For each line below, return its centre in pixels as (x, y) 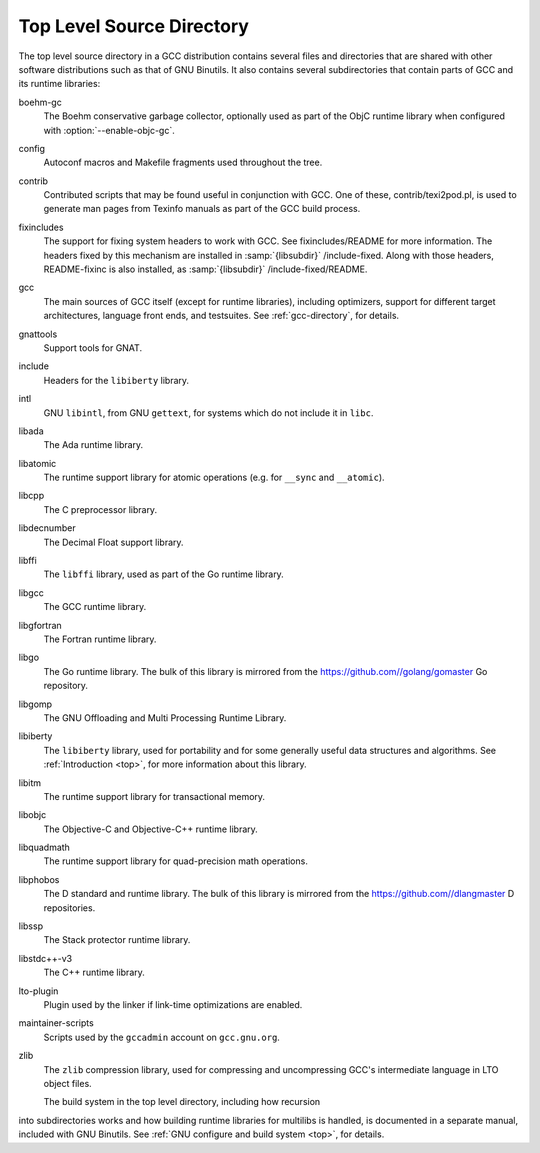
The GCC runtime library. (95, 607)
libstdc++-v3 (45, 958)
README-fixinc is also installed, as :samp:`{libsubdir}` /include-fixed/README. (205, 269)
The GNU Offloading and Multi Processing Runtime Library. (165, 717)
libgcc (31, 592)
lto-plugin (38, 991)
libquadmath (44, 847)
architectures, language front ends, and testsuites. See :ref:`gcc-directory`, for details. (221, 316)
